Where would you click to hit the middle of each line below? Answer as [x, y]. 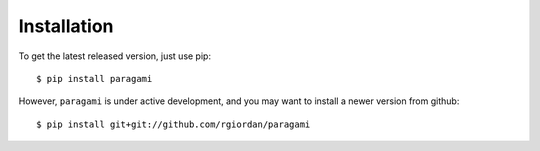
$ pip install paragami [94, 78]
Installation [66, 26]
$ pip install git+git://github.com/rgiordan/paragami [173, 124]
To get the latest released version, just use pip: [115, 56]
